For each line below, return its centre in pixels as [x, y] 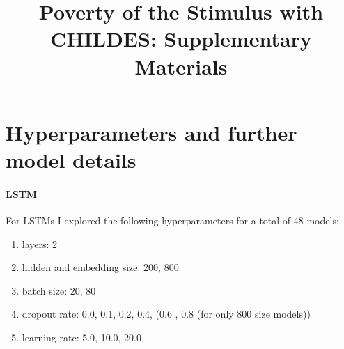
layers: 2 [40, 243]
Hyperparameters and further [151, 132]
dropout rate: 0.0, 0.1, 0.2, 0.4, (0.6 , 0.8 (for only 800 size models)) [166, 314]
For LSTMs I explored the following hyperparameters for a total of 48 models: [172, 220]
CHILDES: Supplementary [181, 39]
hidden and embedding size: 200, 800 [100, 267]
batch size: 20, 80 [59, 290]
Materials [181, 66]
